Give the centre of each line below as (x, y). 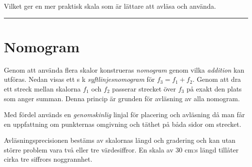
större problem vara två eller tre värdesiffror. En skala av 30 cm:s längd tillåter (121, 149)
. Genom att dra (217, 79)
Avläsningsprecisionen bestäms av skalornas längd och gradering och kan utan (120, 140)
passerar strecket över (144, 88)
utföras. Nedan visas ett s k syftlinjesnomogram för (79, 79)
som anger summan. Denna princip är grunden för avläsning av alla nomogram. (122, 98)
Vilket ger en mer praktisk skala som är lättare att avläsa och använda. (110, 6)
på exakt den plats (214, 88)
